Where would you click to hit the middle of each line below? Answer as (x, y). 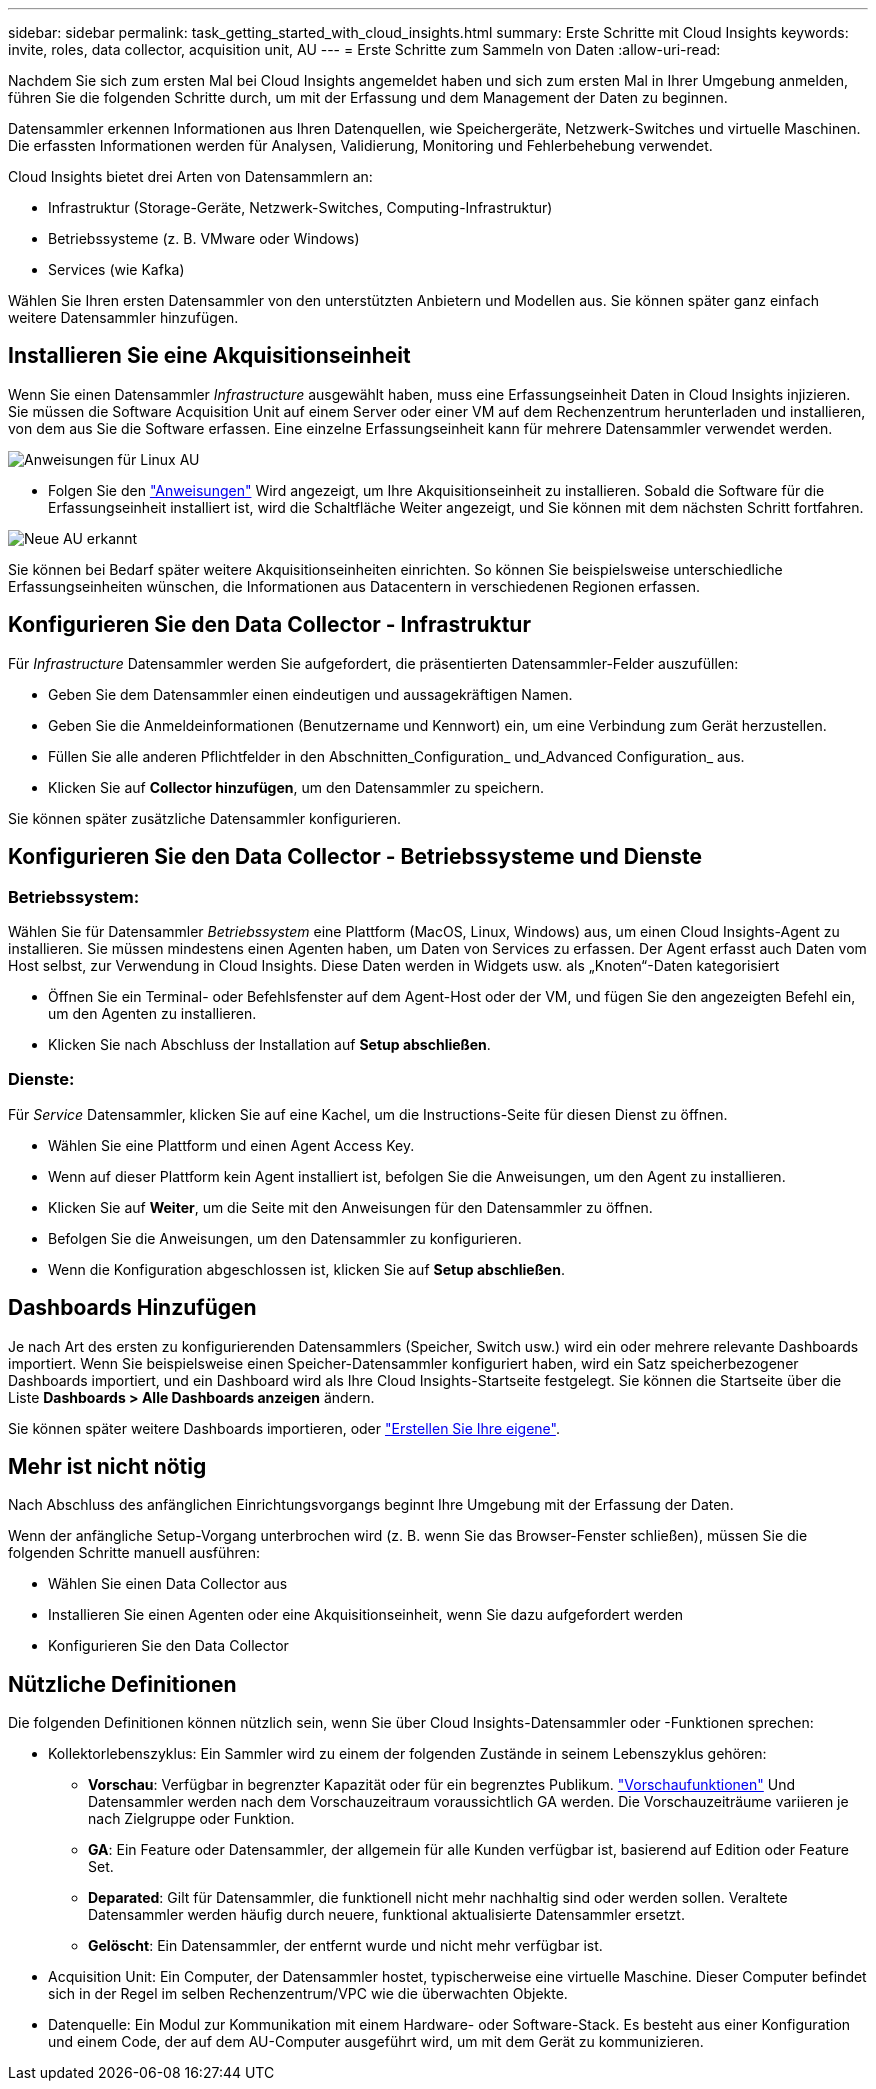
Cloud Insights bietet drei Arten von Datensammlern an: (190, 176)
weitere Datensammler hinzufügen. (123, 317)
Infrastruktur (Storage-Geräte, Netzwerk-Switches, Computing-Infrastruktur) (300, 207)
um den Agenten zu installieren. (152, 1013)
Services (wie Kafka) (116, 269)
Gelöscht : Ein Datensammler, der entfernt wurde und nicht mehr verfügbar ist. (345, 1946)
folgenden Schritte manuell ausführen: (134, 1553)
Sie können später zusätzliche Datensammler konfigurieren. (204, 818)
